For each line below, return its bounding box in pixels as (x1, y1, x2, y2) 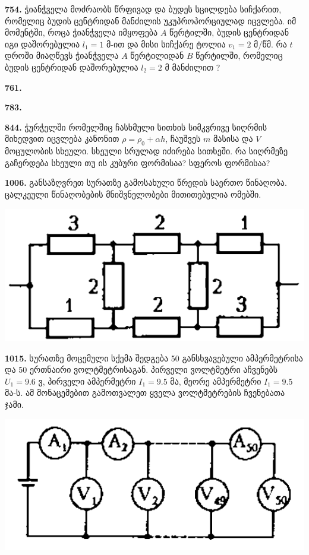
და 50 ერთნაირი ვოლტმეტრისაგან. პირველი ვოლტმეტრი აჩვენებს (5, 363, 278, 376)
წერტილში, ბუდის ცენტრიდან (169, 26, 289, 39)
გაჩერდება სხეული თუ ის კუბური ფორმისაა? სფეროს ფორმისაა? (5, 156, 270, 169)
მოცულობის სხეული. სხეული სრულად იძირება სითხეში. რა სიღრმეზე (5, 145, 288, 157)
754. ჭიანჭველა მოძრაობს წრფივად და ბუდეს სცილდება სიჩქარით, (5, 3, 282, 15)
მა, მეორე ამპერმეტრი (170, 375, 261, 387)
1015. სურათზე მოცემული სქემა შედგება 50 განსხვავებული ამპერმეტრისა (5, 351, 303, 364)
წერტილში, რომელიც (196, 49, 283, 62)
